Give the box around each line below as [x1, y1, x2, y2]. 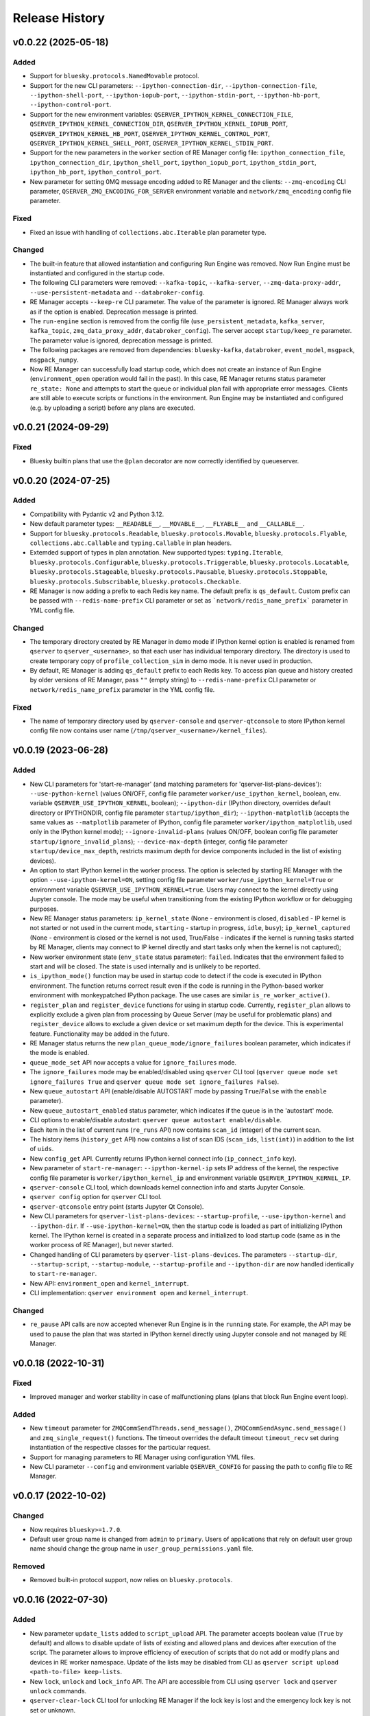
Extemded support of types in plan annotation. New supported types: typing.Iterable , [29, 548, 284, 557]
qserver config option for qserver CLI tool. [29, 1193, 162, 1201]
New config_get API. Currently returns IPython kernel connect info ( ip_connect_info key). [29, 1154, 297, 1163]
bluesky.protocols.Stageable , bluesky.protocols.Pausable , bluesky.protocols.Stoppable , [29, 568, 328, 576]
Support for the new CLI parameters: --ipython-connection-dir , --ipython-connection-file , [29, 81, 317, 89]
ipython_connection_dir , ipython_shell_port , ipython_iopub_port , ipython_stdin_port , [29, 158, 317, 166]
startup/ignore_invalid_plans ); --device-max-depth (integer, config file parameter [29, 837, 288, 846]
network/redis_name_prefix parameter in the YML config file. [29, 685, 215, 693]
